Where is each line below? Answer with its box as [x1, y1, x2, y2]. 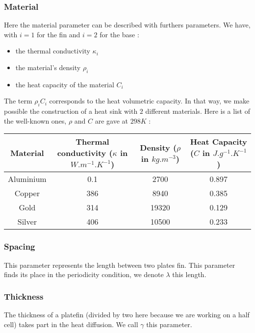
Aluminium [8, 173, 47, 185]
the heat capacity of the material [15, 79, 114, 89]
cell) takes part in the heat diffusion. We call [4, 319, 138, 329]
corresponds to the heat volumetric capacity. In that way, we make [49, 96, 250, 106]
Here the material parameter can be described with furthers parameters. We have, [4, 20, 251, 30]
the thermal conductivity [15, 46, 90, 56]
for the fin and [37, 29, 80, 39]
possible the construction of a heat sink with [4, 106, 138, 116]
